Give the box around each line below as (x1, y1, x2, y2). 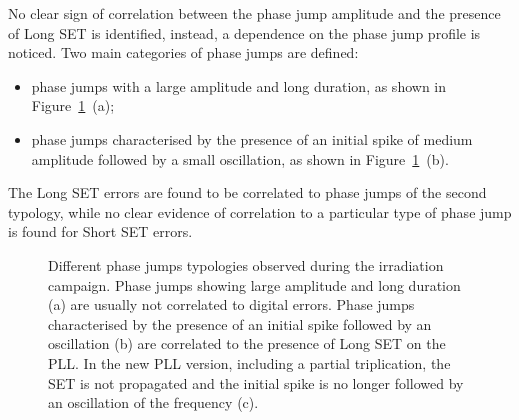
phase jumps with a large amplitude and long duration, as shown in (31, 75, 446, 96)
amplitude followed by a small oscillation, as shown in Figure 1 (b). (31, 148, 449, 169)
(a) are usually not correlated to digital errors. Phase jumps (48, 294, 415, 315)
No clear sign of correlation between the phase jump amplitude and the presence (8, 3, 501, 23)
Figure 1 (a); (31, 95, 115, 116)
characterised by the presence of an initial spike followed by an (48, 313, 432, 334)
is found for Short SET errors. (8, 221, 193, 242)
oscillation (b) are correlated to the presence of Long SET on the (48, 333, 446, 354)
